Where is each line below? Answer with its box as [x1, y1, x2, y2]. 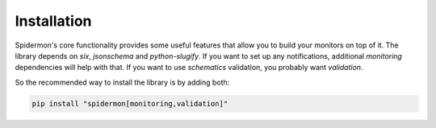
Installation [15, 12, 92, 30]
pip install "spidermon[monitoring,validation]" [31, 99, 228, 108]
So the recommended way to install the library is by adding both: [15, 77, 230, 87]
